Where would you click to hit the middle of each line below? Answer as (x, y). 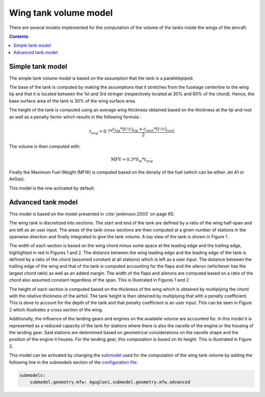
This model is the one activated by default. (52, 188)
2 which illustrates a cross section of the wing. (56, 310)
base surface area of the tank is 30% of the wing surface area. (73, 101)
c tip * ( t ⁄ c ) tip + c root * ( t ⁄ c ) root (143, 129)
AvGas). (17, 179)
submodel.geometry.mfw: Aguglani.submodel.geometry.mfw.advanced (110, 382)
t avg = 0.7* (101, 132)
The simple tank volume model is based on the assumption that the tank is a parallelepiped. (101, 78)
